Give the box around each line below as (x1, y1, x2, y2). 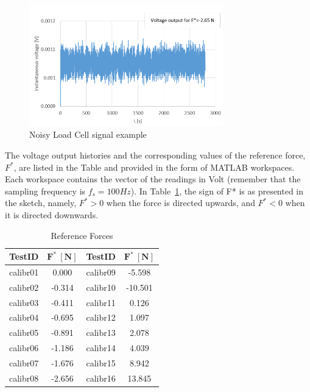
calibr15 (86, 357, 116, 369)
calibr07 (9, 357, 39, 369)
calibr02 (9, 280, 39, 293)
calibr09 (86, 265, 116, 278)
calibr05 (9, 326, 39, 339)
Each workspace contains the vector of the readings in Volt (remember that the (5, 173, 301, 185)
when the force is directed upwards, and (106, 196, 255, 209)
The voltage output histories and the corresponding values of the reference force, (5, 148, 306, 161)
